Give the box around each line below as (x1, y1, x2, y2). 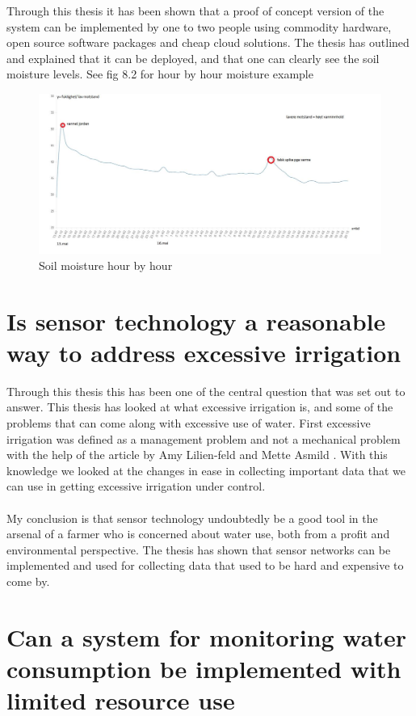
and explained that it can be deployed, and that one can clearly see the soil (6, 49, 380, 66)
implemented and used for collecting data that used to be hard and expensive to (6, 557, 404, 574)
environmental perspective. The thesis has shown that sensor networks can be (6, 541, 391, 558)
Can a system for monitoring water (6, 620, 406, 653)
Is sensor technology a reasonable (6, 304, 386, 337)
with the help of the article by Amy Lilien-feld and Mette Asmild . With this (6, 446, 388, 463)
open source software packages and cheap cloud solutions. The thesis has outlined (6, 34, 410, 51)
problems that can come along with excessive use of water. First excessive (6, 414, 371, 431)
